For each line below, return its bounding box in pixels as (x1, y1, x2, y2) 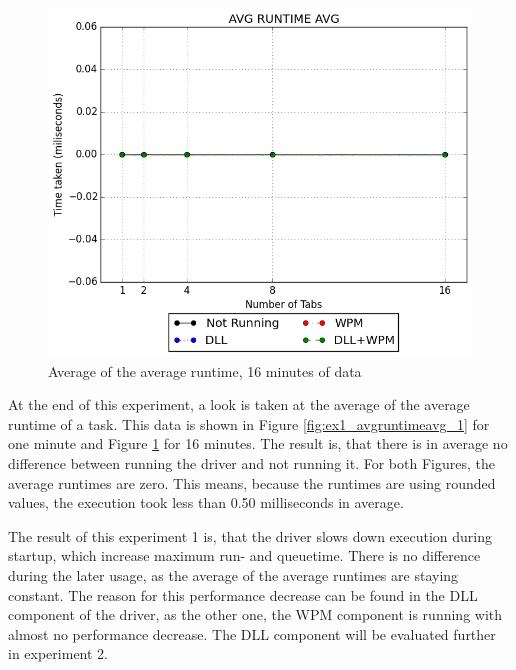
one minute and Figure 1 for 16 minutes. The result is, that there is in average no (8, 433, 508, 454)
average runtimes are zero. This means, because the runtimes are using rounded (8, 472, 496, 493)
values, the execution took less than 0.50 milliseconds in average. (8, 492, 404, 513)
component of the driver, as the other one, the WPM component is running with (8, 604, 503, 625)
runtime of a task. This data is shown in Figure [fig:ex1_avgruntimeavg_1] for (8, 413, 490, 434)
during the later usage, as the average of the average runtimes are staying (8, 564, 459, 585)
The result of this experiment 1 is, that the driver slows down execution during (8, 525, 492, 546)
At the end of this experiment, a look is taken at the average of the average (8, 394, 470, 415)
